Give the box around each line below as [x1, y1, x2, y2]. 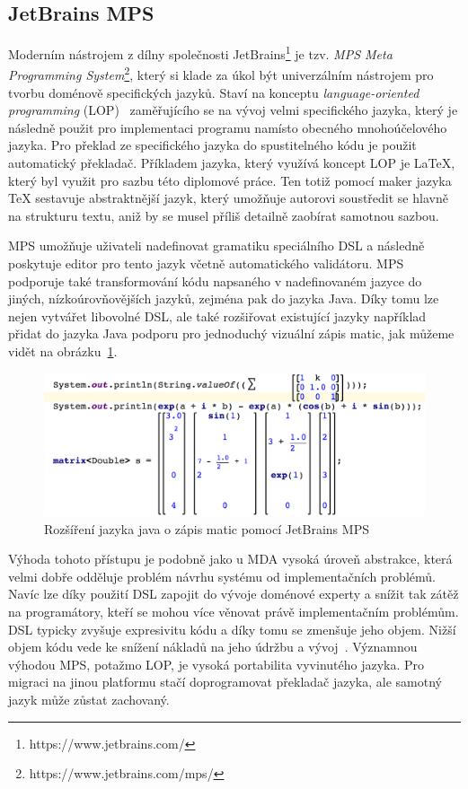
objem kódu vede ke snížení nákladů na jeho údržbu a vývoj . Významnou [8, 637, 418, 656]
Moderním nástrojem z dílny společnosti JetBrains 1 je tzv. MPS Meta [8, 42, 393, 63]
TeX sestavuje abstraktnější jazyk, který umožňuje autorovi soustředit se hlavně [8, 188, 448, 207]
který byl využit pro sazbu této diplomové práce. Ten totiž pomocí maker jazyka [8, 171, 452, 189]
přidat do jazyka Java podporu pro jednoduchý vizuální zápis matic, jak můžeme [8, 324, 455, 343]
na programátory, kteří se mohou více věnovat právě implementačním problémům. [8, 601, 459, 620]
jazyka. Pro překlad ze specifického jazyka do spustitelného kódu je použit [8, 136, 417, 154]
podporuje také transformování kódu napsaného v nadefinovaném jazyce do [8, 271, 422, 290]
